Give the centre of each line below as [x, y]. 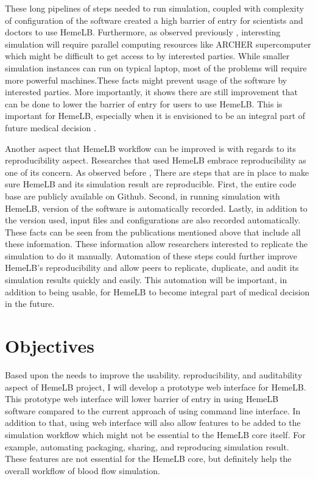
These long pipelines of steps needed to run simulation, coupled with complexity [155, 8]
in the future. [30, 304]
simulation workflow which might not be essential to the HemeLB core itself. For [155, 434]
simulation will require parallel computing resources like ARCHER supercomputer [158, 44]
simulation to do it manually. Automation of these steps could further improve [151, 255]
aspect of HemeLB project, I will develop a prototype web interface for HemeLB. [156, 387]
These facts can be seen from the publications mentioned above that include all [153, 232]
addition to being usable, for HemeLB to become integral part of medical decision [157, 291]
